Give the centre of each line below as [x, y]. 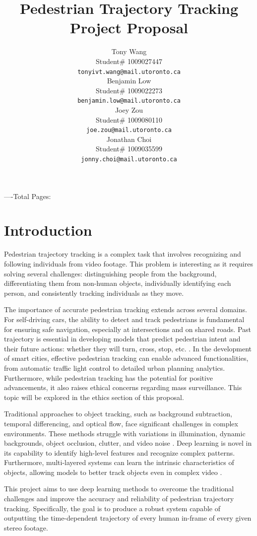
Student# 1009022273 [129, 90]
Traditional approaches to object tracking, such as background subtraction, [118, 414]
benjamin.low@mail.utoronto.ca [129, 101]
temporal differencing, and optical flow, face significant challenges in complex [121, 423]
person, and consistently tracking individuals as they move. [94, 293]
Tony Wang [129, 51]
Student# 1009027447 [129, 61]
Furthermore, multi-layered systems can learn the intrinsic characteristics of [119, 462]
